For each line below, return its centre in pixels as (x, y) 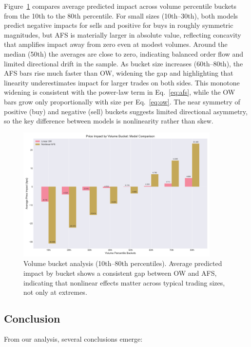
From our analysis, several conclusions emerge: (73, 339)
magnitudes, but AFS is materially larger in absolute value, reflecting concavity (123, 34)
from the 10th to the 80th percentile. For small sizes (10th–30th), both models (121, 15)
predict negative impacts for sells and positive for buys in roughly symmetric (119, 25)
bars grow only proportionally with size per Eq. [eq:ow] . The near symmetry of (122, 101)
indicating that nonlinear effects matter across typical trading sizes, (124, 282)
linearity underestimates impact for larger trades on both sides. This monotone (122, 82)
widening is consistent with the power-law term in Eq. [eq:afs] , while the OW (120, 92)
